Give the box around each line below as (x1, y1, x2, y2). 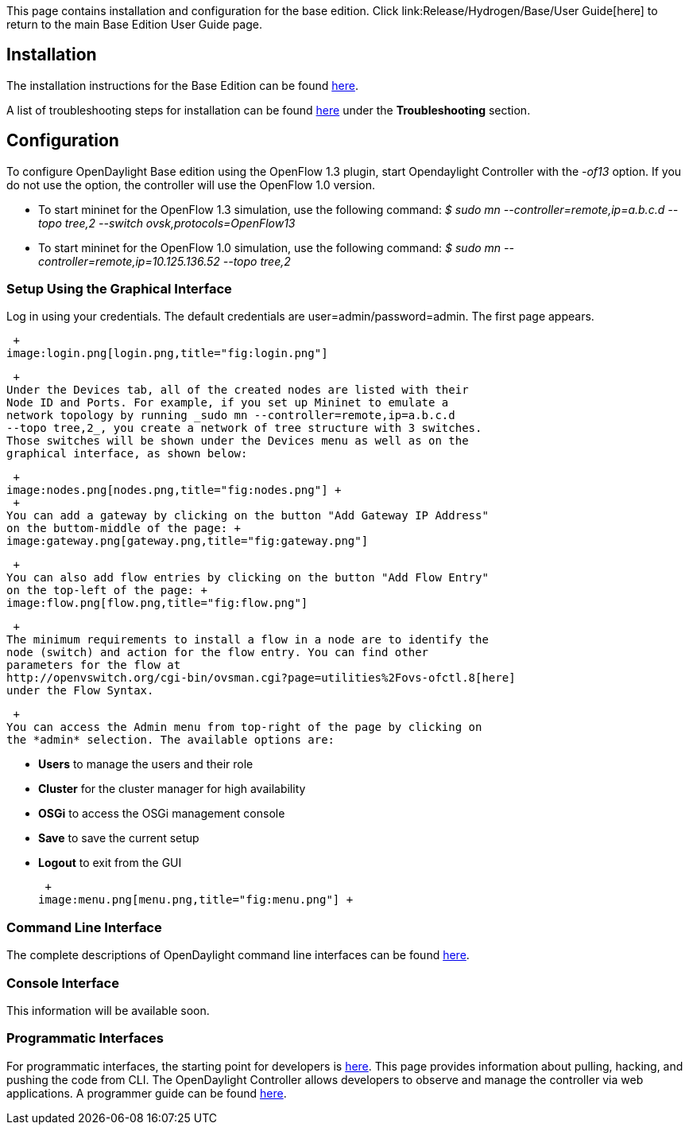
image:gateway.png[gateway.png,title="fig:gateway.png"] (6, 534, 369, 548)
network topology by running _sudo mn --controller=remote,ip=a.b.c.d (6, 409, 455, 422)
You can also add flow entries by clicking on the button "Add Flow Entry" (6, 571, 489, 585)
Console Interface (6, 974, 119, 991)
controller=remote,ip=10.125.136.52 (38, 254, 220, 268)
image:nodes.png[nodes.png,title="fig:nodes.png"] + (6, 484, 342, 497)
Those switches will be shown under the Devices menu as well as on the (6, 434, 469, 448)
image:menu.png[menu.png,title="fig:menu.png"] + (38, 893, 354, 907)
